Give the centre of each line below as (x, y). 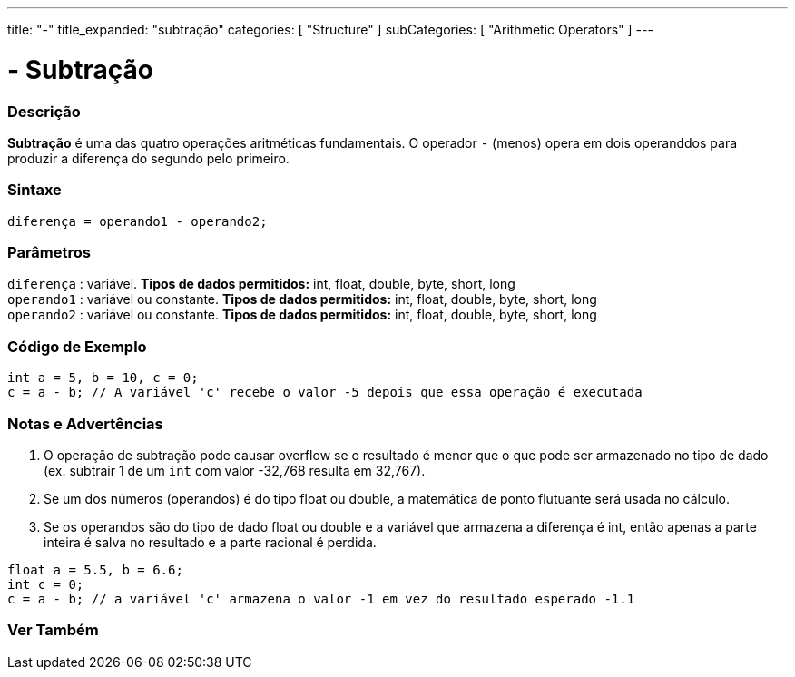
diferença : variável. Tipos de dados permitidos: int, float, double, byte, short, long (261, 284)
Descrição (44, 111)
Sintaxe (34, 190)
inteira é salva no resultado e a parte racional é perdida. (210, 542)
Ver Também (53, 630)
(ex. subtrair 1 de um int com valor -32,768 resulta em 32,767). (235, 470)
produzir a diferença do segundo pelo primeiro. (148, 158)
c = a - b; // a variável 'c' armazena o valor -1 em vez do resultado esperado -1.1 (321, 599)
